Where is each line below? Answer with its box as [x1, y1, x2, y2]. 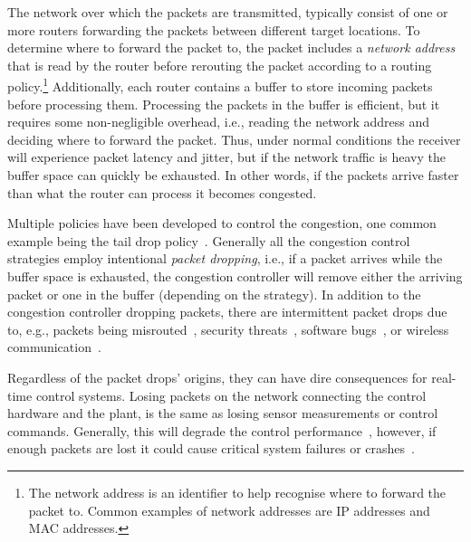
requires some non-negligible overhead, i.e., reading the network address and [7, 112, 430, 131]
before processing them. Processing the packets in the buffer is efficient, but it [7, 94, 440, 113]
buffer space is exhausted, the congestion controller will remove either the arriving [7, 266, 463, 285]
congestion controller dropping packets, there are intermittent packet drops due [7, 302, 447, 321]
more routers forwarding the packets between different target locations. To [7, 20, 420, 39]
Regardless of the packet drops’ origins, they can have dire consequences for [7, 367, 428, 386]
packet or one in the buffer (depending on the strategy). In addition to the [7, 284, 421, 303]
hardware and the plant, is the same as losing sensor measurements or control [7, 404, 438, 423]
